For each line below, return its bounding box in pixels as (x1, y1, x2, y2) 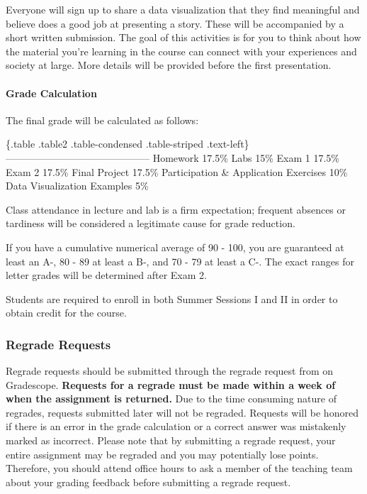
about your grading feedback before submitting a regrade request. (6, 474, 291, 489)
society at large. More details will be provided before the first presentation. (6, 57, 332, 72)
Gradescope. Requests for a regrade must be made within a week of (6, 377, 336, 392)
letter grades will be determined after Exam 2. (6, 268, 207, 282)
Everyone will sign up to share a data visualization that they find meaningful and (6, 2, 360, 16)
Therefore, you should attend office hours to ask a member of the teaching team (6, 461, 353, 476)
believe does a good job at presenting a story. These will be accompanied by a (6, 16, 344, 31)
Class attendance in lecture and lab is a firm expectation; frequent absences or (6, 202, 346, 216)
